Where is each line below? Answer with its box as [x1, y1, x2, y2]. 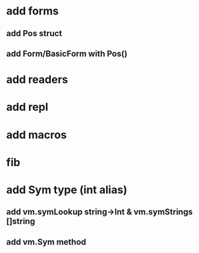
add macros [6, 128, 68, 142]
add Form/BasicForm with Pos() [6, 48, 128, 58]
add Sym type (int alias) [6, 183, 128, 196]
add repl [6, 101, 48, 114]
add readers [6, 73, 68, 87]
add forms [6, 4, 59, 18]
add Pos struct [6, 28, 62, 39]
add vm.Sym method [6, 237, 86, 247]
